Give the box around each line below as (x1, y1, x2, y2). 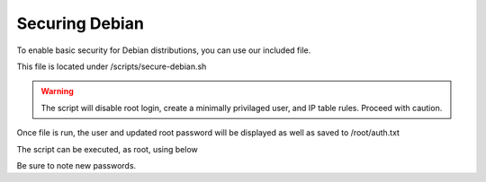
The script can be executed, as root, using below (16, 143, 198, 154)
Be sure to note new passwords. (16, 160, 137, 170)
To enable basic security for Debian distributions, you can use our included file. (16, 45, 311, 56)
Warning (40, 86, 74, 97)
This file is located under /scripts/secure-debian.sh (16, 61, 207, 72)
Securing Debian (16, 13, 144, 33)
